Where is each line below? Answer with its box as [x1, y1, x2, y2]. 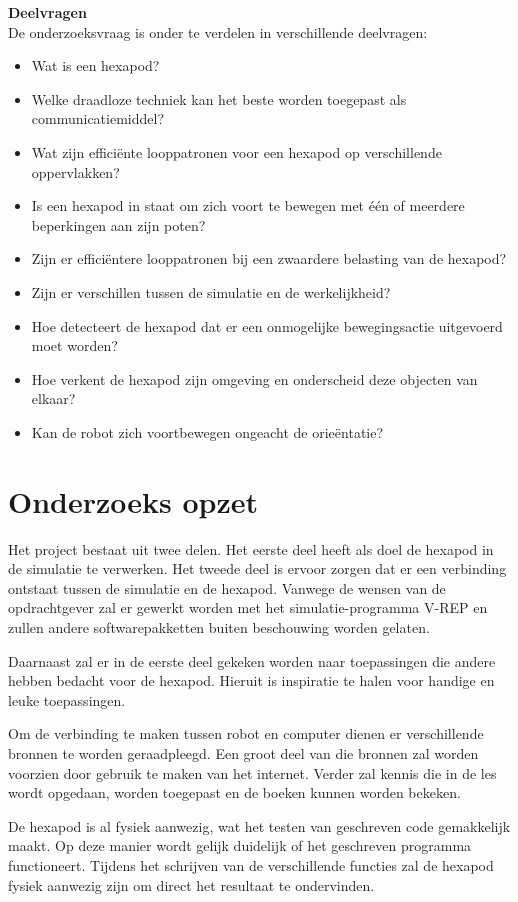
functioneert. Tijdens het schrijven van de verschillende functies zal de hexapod [8, 854, 494, 875]
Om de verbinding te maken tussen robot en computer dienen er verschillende [8, 723, 484, 744]
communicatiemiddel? [31, 108, 165, 129]
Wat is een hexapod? [31, 55, 160, 76]
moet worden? [31, 335, 118, 356]
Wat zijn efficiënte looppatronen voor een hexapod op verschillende [31, 141, 442, 162]
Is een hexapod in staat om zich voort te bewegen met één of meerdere [31, 195, 465, 216]
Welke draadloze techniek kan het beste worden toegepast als [31, 88, 407, 109]
